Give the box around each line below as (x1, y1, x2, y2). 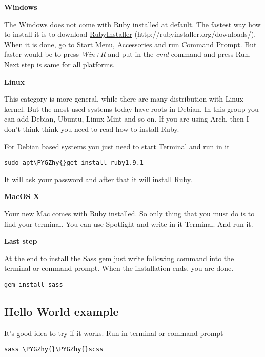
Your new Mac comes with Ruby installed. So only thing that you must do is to (4, 208, 255, 219)
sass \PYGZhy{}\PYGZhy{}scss (4, 346, 104, 353)
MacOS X (4, 191, 39, 202)
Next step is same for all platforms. (4, 58, 115, 69)
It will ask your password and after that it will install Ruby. (4, 173, 192, 184)
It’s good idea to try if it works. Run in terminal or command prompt (4, 327, 223, 338)
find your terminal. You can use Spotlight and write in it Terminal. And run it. (4, 218, 253, 229)
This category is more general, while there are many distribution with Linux (4, 93, 243, 104)
